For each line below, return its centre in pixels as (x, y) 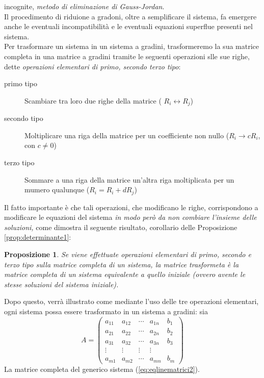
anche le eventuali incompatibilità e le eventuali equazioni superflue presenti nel (128, 26)
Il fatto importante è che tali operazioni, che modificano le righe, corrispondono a (131, 207)
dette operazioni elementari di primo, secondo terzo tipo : (93, 66)
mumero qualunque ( (57, 190)
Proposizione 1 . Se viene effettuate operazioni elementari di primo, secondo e (128, 254)
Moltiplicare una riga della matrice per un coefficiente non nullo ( (127, 135)
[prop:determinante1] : (38, 237)
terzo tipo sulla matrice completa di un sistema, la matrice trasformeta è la (122, 264)
